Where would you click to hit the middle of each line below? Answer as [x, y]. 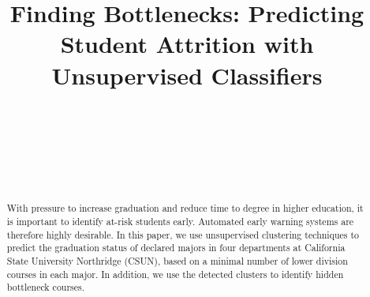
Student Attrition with [187, 44]
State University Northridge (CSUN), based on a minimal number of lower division [177, 260]
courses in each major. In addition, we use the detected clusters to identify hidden [175, 274]
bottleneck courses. [46, 287]
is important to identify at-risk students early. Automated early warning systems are [180, 221]
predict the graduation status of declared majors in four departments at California [176, 248]
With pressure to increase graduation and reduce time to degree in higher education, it [185, 208]
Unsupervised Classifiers [187, 75]
